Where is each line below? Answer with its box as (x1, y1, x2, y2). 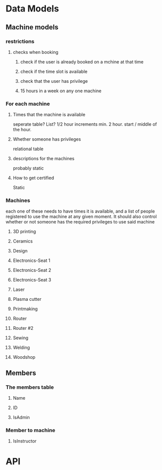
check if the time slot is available (20, 68, 88, 74)
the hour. (12, 127, 32, 133)
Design (12, 248, 28, 254)
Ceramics (12, 238, 33, 244)
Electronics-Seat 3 (12, 277, 51, 283)
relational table (12, 146, 44, 152)
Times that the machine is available (12, 112, 86, 118)
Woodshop (12, 354, 35, 360)
